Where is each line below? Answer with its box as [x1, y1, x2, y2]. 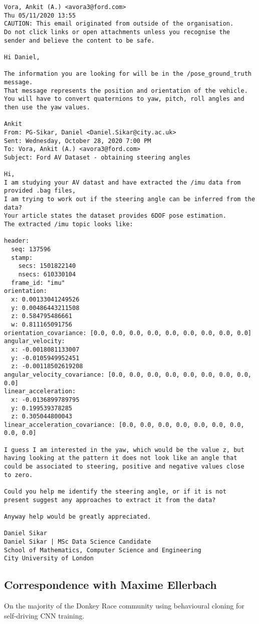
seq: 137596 [11, 246, 51, 253]
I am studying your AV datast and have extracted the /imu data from [4, 179, 241, 186]
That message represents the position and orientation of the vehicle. [4, 87, 248, 94]
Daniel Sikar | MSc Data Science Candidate [4, 538, 151, 545]
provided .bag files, [4, 187, 76, 195]
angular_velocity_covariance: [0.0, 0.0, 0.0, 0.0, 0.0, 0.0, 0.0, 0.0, [4, 371, 251, 378]
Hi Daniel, [4, 53, 40, 61]
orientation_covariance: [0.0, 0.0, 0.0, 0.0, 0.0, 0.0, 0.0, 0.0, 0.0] [4, 329, 251, 337]
